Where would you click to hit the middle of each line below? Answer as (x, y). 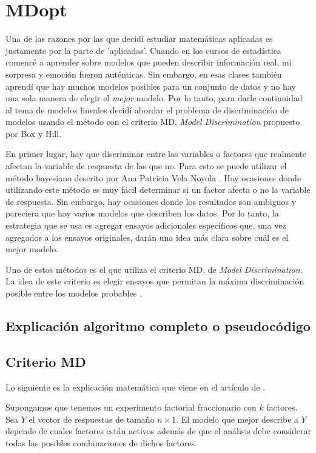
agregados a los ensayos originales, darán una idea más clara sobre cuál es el (147, 237)
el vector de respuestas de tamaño (92, 419)
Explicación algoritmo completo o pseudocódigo (158, 325)
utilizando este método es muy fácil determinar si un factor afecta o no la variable (158, 190)
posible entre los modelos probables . (74, 293)
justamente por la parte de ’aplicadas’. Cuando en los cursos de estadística (143, 50)
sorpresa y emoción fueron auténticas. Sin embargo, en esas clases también (144, 74)
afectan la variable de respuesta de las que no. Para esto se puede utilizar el (146, 166)
